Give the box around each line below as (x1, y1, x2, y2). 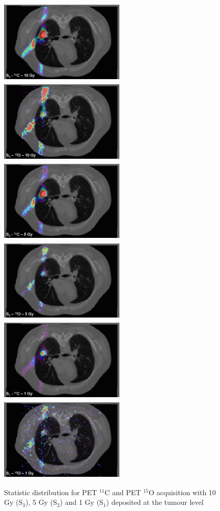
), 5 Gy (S (25, 497, 57, 507)
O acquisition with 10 (148, 486, 216, 497)
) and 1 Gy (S (60, 497, 103, 507)
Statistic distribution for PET (4, 486, 97, 497)
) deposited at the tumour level (106, 497, 204, 507)
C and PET (104, 486, 141, 497)
